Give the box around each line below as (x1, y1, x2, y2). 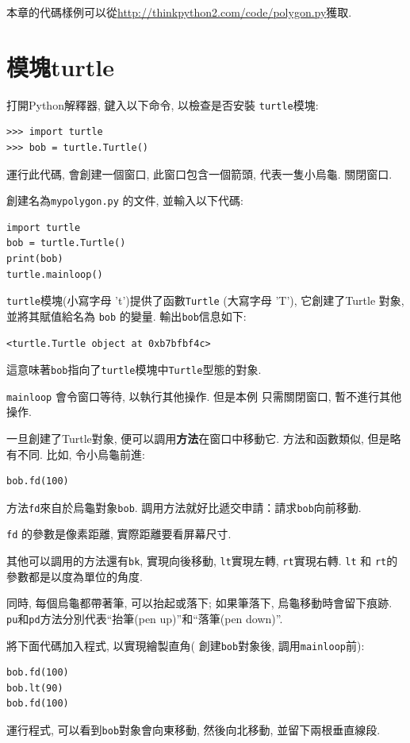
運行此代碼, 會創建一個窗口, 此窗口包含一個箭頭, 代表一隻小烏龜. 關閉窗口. (6, 165, 393, 182)
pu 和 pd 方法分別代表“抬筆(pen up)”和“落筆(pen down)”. (6, 610, 283, 626)
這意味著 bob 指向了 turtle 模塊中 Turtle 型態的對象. (6, 361, 262, 378)
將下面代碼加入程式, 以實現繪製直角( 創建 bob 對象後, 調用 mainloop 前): (6, 637, 365, 653)
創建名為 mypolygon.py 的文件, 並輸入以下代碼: (6, 192, 244, 209)
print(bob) (6, 253, 63, 264)
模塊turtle (6, 50, 114, 83)
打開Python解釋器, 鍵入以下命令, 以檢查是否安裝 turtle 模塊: (6, 96, 319, 113)
